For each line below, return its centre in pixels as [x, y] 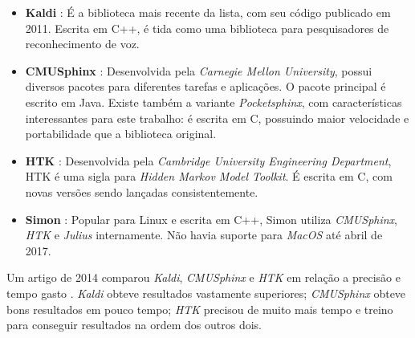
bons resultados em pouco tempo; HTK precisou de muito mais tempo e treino [200, 309]
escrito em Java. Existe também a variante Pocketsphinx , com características [214, 102]
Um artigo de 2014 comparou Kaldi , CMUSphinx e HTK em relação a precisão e [203, 277]
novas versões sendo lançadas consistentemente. [142, 191]
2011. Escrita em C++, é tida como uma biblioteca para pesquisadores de [207, 28]
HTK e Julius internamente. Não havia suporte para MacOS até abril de [204, 235]
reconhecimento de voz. [82, 44]
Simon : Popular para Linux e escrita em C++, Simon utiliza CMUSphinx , [212, 219]
